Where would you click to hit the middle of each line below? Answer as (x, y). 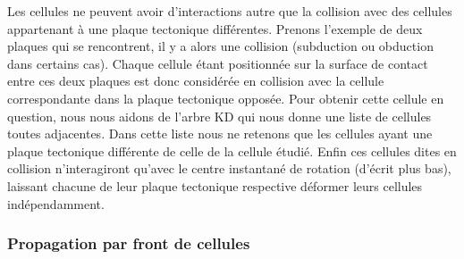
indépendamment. (56, 203)
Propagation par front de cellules (129, 243)
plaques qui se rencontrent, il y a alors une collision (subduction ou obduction (220, 46)
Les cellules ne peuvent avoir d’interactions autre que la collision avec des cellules (230, 11)
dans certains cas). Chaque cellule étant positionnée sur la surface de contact (218, 63)
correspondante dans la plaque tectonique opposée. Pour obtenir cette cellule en (226, 98)
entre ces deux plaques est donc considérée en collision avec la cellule (196, 81)
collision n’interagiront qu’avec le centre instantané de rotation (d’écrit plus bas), (229, 168)
